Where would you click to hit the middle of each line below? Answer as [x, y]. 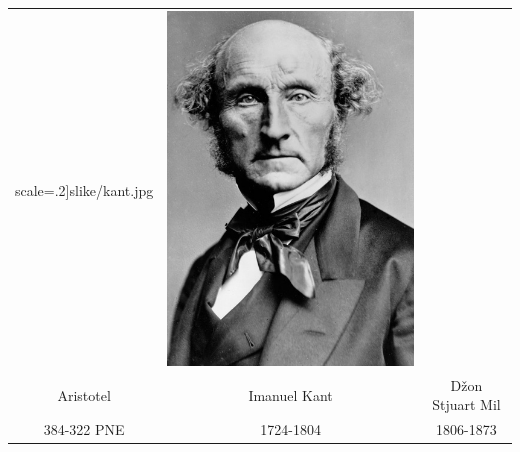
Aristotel [84, 394]
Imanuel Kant [290, 394]
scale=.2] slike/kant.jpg [84, 189]
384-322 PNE [84, 429]
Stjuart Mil [466, 404]
